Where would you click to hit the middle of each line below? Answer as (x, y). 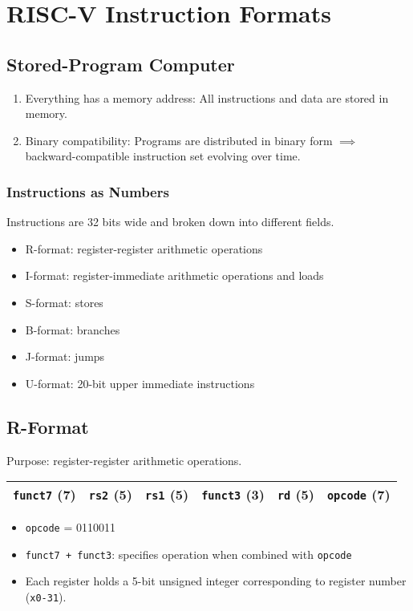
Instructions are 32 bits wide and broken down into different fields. (170, 222)
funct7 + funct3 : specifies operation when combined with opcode (188, 554)
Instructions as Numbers (88, 191)
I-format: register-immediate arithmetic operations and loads (174, 275)
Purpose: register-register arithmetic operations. (124, 460)
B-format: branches (73, 329)
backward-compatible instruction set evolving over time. (163, 156)
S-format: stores (64, 302)
